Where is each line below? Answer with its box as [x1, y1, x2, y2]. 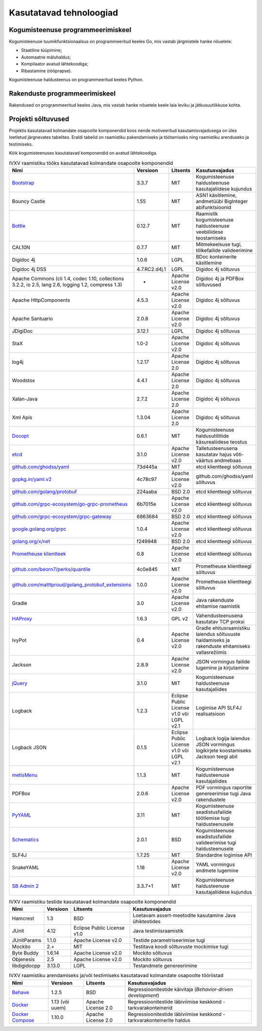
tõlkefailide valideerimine [196, 247, 253, 254]
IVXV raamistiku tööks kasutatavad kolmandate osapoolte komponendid [9, 160, 173, 166]
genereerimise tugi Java [196, 790, 251, 797]
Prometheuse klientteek [12, 550, 66, 557]
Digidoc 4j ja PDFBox [196, 275, 244, 282]
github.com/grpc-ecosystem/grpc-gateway [12, 513, 112, 520]
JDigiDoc [12, 327, 33, 334]
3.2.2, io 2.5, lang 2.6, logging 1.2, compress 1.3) [12, 281, 122, 288]
